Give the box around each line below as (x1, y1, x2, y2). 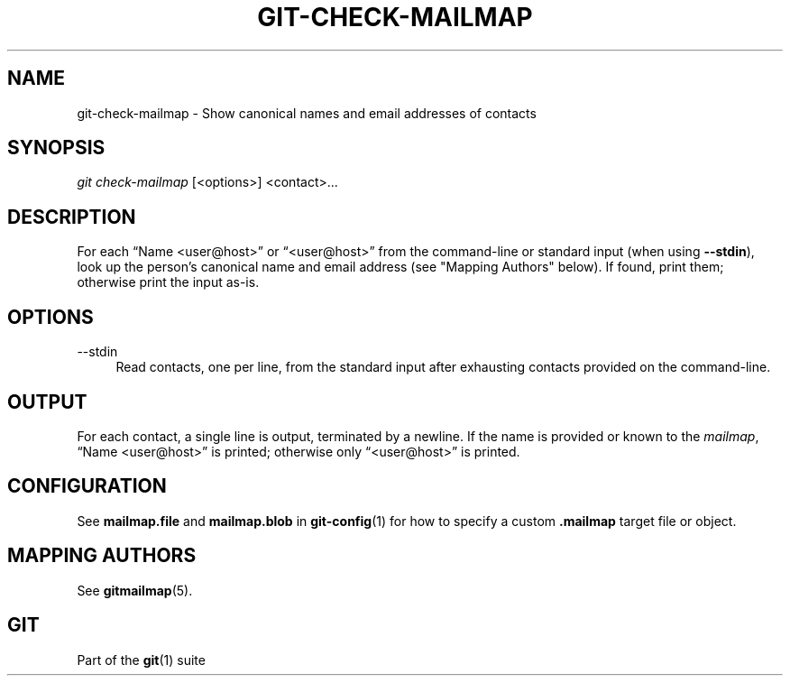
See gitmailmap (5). (77, 582, 193, 598)
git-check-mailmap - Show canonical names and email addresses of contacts (77, 105, 537, 121)
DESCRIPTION (7, 205, 136, 228)
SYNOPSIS (7, 136, 106, 160)
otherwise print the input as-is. (77, 274, 260, 291)
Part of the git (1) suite (77, 651, 206, 668)
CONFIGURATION (7, 475, 167, 498)
